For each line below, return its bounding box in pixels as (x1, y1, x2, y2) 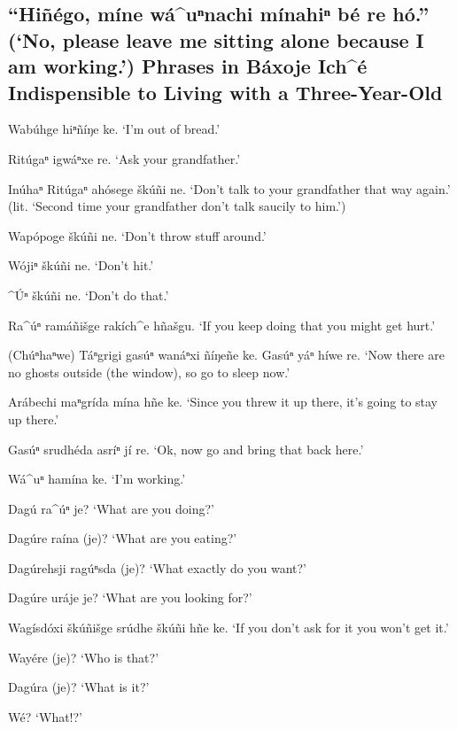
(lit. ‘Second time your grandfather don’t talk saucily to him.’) (8, 197, 346, 215)
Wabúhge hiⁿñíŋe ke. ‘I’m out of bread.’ (8, 120, 221, 138)
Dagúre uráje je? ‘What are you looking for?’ (8, 588, 252, 607)
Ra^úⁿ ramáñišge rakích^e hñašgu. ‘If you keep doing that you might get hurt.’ (8, 315, 436, 334)
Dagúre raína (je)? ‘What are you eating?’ (8, 529, 237, 547)
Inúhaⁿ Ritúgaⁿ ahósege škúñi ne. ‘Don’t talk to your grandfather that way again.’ (8, 179, 451, 198)
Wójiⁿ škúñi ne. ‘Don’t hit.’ (8, 256, 154, 275)
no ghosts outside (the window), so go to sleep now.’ (8, 362, 290, 381)
